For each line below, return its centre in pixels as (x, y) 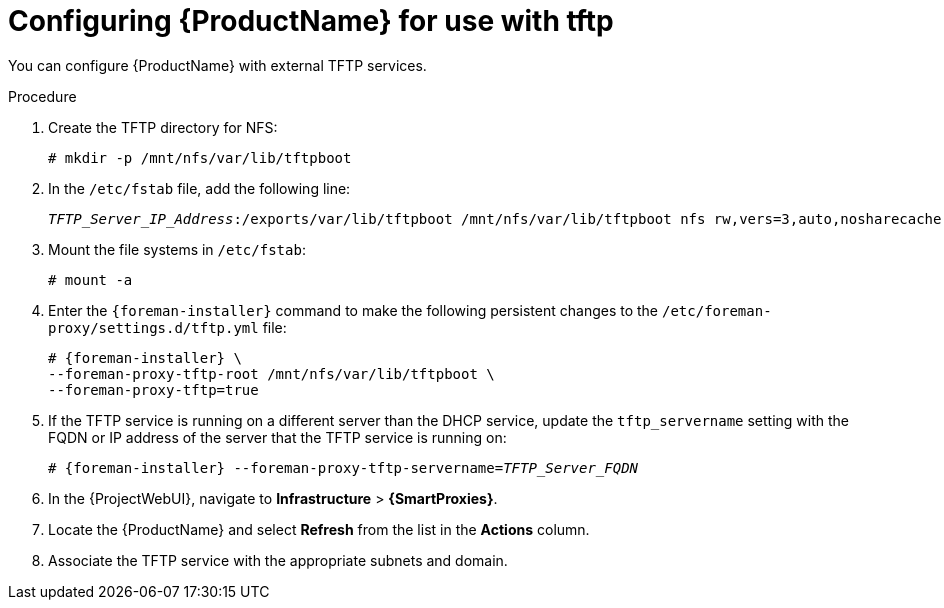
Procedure (42, 96)
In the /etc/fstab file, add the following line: (199, 188)
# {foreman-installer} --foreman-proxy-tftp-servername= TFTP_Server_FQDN (343, 467)
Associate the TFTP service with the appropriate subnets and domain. (278, 560)
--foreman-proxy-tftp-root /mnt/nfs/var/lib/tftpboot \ (271, 373)
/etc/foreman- (716, 310)
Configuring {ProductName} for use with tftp (311, 21)
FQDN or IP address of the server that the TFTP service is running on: (277, 437)
